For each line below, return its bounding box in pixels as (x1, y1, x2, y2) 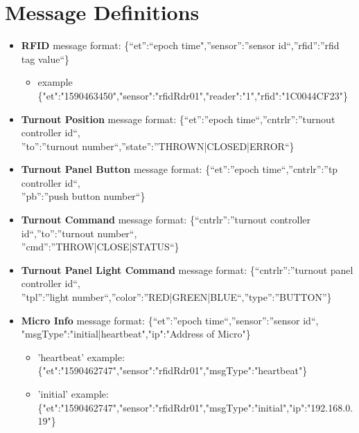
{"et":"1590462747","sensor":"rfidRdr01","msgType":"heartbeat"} (37, 363, 308, 378)
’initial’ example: (37, 387, 109, 400)
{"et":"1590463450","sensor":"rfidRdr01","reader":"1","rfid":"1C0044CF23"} (37, 88, 349, 102)
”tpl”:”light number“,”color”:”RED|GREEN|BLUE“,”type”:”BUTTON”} (21, 290, 332, 304)
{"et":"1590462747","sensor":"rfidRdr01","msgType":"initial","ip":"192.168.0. (37, 400, 353, 414)
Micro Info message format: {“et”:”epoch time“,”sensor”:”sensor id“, (21, 313, 319, 327)
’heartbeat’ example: (37, 349, 125, 364)
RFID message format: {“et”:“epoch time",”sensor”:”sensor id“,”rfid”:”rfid (21, 38, 340, 53)
